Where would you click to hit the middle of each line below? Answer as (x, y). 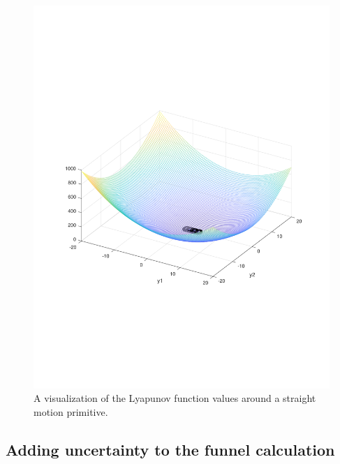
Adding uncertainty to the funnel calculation (170, 450)
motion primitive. (71, 412)
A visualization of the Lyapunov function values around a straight (175, 398)
